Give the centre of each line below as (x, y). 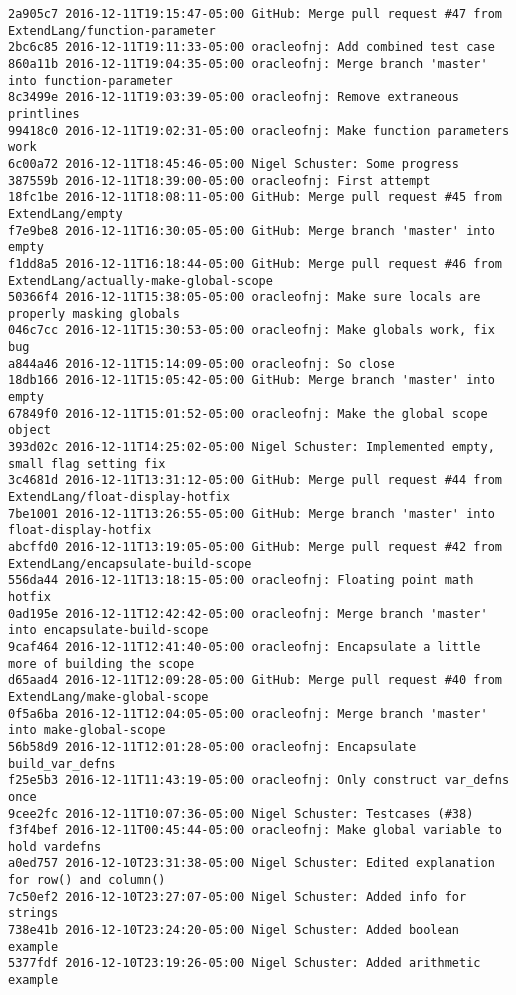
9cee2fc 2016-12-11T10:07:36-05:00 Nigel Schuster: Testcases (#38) (241, 813)
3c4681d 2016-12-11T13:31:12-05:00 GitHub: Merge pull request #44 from (255, 480)
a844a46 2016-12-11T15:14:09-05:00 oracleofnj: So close (201, 363)
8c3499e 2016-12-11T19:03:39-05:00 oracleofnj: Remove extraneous (234, 97)
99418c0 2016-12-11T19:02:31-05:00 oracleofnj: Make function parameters (259, 130)
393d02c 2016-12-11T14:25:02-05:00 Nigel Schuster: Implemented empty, (251, 447)
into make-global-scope (87, 730)
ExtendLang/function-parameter (112, 30)
